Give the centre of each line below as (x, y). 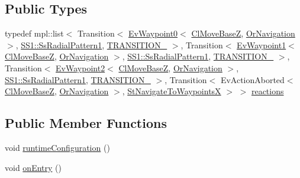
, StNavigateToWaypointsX (172, 91)
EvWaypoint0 (153, 33)
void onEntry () (33, 167)
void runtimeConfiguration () (57, 147)
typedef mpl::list (34, 33)
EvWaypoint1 (262, 44)
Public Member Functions (86, 123)
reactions (267, 91)
